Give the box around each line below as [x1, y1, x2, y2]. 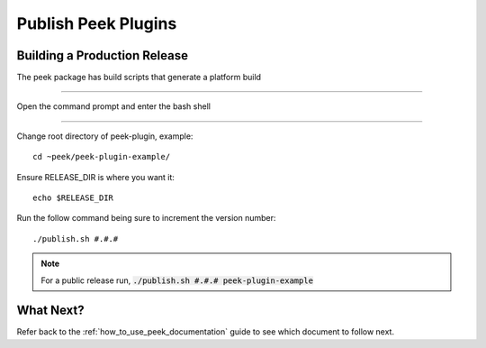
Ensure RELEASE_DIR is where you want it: [16, 171, 175, 182]
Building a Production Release [16, 48, 189, 63]
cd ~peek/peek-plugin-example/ [32, 151, 171, 162]
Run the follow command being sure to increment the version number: [16, 213, 276, 224]
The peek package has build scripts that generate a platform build [16, 72, 261, 83]
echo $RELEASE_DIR [32, 193, 114, 203]
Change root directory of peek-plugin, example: [16, 131, 193, 142]
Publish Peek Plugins [16, 14, 177, 33]
